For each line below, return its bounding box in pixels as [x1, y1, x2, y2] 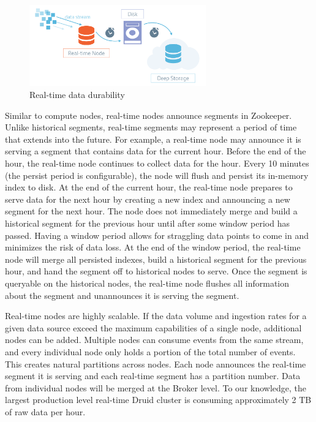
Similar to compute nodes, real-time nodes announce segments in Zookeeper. [5, 108, 292, 121]
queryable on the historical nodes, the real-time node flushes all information [5, 276, 290, 289]
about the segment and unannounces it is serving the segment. [5, 288, 239, 301]
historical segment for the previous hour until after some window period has [5, 217, 290, 229]
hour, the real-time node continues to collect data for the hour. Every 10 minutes [5, 157, 309, 170]
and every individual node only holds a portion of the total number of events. [5, 345, 296, 358]
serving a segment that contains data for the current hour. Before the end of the [5, 145, 306, 157]
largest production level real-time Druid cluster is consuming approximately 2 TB [5, 393, 312, 406]
